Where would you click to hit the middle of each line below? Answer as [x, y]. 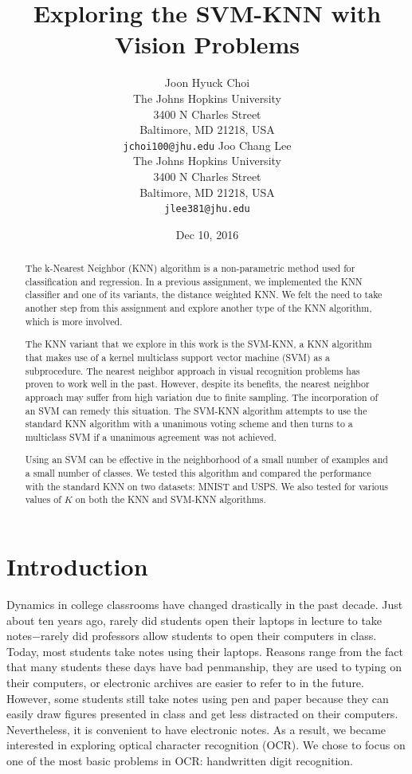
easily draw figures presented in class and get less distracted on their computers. [202, 714]
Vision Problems [207, 44]
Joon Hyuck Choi [207, 83]
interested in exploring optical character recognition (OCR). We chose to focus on [206, 745]
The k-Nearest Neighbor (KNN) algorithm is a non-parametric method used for [190, 268]
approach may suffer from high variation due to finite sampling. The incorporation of [202, 397]
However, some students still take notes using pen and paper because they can [198, 698]
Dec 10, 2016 [207, 234]
